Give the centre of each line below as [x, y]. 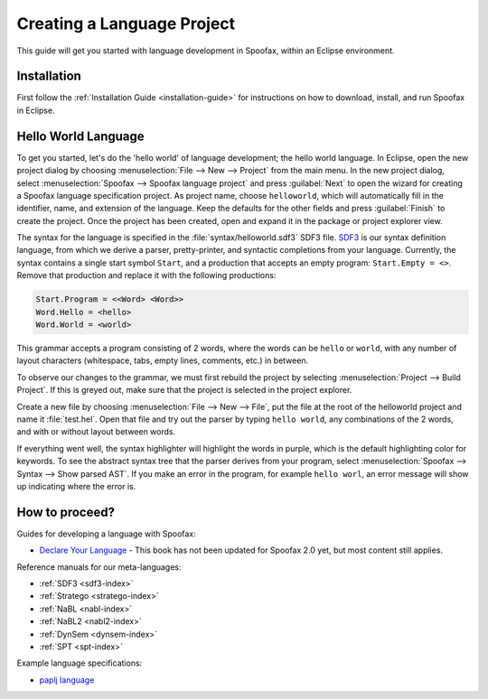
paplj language [67, 680]
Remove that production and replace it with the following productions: [146, 275]
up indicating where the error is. [76, 486]
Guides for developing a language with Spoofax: [106, 534]
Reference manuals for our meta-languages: [99, 567]
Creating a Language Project [126, 23]
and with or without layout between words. [96, 432]
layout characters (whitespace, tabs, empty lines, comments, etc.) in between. [163, 360]
